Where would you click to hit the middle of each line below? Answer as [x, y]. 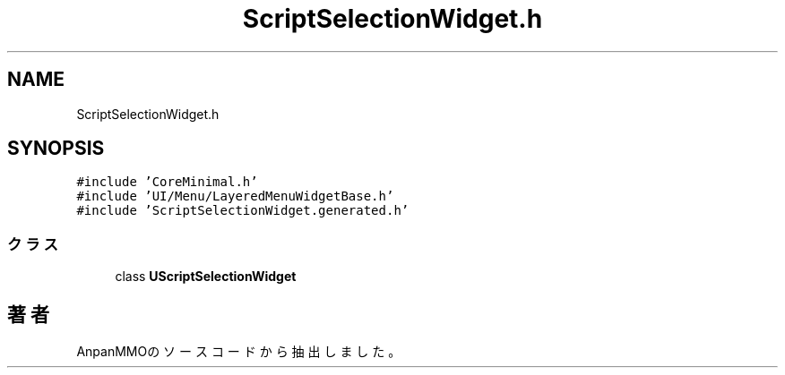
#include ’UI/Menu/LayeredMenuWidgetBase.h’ [235, 196]
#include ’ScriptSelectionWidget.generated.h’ [243, 211]
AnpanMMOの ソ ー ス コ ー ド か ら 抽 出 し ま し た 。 [239, 352]
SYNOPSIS [56, 149]
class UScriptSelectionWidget [206, 277]
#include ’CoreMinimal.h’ [167, 182]
